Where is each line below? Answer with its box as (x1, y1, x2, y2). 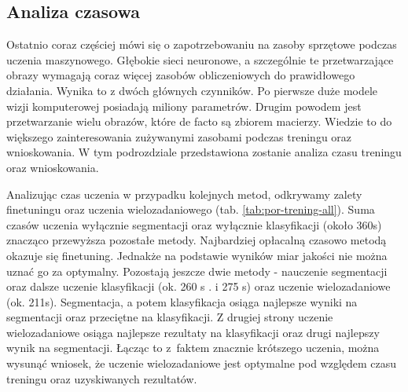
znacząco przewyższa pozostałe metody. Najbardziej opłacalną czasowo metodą (6, 232, 387, 248)
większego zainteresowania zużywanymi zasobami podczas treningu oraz (6, 128, 352, 145)
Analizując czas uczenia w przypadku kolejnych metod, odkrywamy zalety (6, 185, 362, 202)
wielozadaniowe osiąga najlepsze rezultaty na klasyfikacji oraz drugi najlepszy (6, 324, 380, 340)
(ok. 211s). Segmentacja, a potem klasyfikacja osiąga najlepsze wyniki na (6, 293, 358, 310)
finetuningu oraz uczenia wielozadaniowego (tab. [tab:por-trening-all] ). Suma (6, 201, 375, 218)
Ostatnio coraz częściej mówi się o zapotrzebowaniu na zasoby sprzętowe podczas (6, 36, 397, 53)
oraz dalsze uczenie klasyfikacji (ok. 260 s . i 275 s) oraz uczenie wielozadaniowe (6, 278, 391, 295)
